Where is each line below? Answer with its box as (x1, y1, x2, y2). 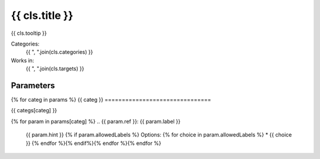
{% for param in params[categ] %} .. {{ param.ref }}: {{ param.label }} (11, 118, 181, 125)
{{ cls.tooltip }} (11, 30, 47, 37)
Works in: (11, 57, 34, 64)
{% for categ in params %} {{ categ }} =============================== (11, 96, 212, 103)
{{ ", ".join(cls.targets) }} (25, 65, 84, 72)
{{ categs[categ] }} (11, 107, 57, 114)
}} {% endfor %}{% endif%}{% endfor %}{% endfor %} (25, 139, 162, 147)
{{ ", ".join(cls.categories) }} (25, 48, 93, 56)
